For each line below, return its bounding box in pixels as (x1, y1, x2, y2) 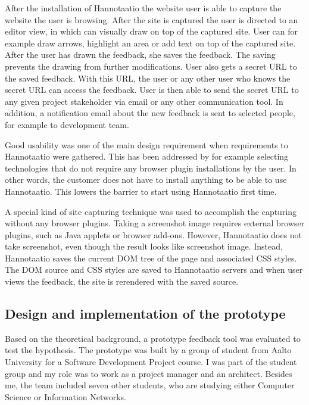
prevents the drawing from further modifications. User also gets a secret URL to (5, 60, 297, 72)
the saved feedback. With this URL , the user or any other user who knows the (5, 71, 291, 84)
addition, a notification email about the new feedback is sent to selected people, (5, 107, 295, 119)
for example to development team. (5, 118, 129, 130)
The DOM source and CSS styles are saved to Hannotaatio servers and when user (5, 263, 303, 276)
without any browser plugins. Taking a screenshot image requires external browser (5, 217, 305, 229)
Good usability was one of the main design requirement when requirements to (5, 138, 288, 151)
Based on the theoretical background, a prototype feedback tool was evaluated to (5, 332, 301, 344)
